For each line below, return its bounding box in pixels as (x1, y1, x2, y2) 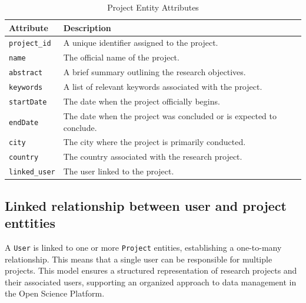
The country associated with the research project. (63, 150, 242, 163)
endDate (9, 118, 39, 127)
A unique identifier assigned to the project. (63, 36, 218, 49)
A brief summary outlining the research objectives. (63, 66, 246, 78)
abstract (9, 69, 43, 78)
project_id (9, 39, 51, 48)
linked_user (9, 168, 55, 177)
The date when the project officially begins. (63, 95, 220, 107)
